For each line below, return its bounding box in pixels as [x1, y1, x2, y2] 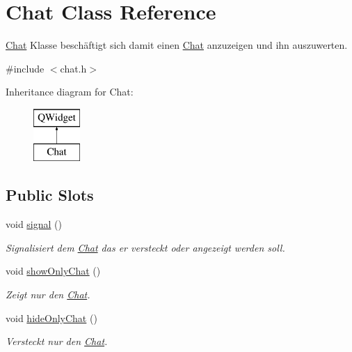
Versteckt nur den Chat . [6, 334, 108, 349]
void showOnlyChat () [6, 263, 101, 278]
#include [6, 61, 45, 75]
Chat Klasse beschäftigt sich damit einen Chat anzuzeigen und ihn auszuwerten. [6, 38, 348, 52]
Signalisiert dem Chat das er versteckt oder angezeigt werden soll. [6, 240, 285, 254]
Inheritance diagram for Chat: [6, 84, 134, 99]
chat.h [60, 61, 87, 75]
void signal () [6, 217, 62, 231]
